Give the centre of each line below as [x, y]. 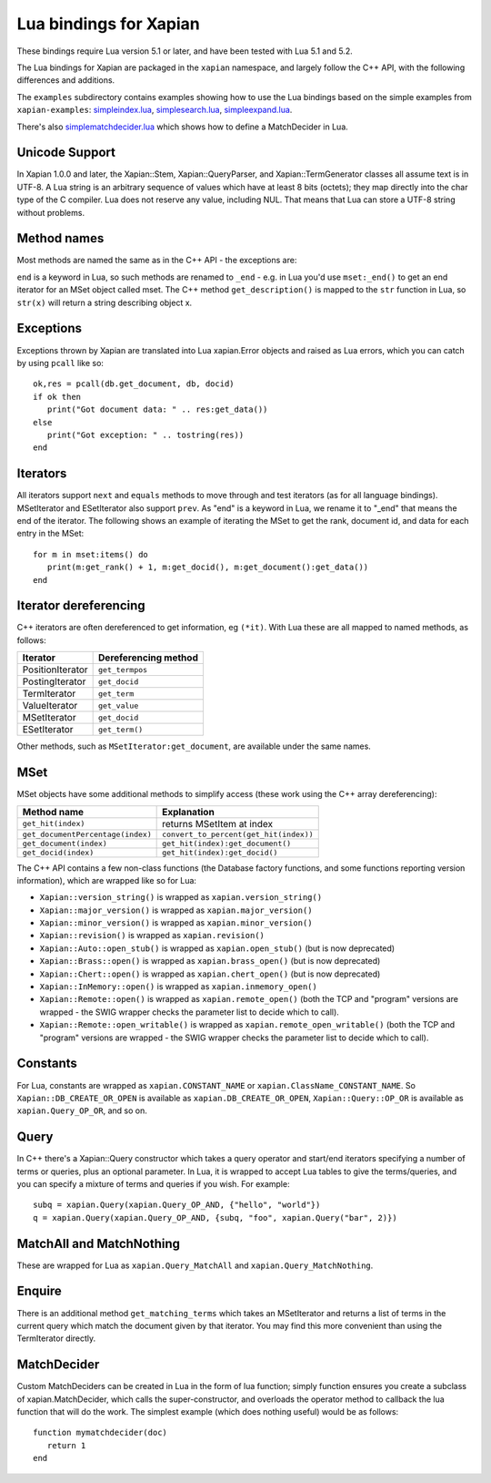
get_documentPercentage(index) [87, 834]
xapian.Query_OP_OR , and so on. [82, 1110]
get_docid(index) [58, 852]
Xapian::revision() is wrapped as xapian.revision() [152, 936]
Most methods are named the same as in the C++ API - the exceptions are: [157, 261]
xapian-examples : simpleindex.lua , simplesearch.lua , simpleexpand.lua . [155, 110]
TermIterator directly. [56, 1338]
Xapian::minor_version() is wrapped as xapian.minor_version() [176, 923]
